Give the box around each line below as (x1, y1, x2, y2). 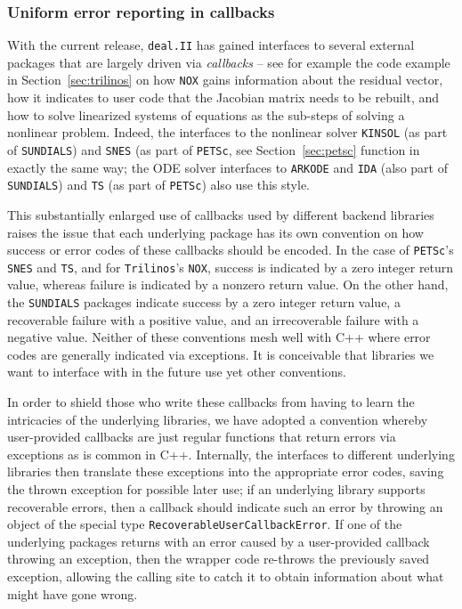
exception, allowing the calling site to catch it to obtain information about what (7, 567, 444, 586)
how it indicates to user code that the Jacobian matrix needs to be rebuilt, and (7, 88, 440, 107)
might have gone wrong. (7, 584, 138, 603)
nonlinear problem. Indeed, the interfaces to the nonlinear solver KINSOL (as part (7, 123, 448, 142)
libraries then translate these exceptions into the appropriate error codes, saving (7, 462, 444, 481)
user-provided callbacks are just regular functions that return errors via (7, 427, 396, 446)
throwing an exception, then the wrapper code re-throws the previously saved (7, 549, 430, 568)
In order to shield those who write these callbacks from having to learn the (7, 393, 415, 411)
